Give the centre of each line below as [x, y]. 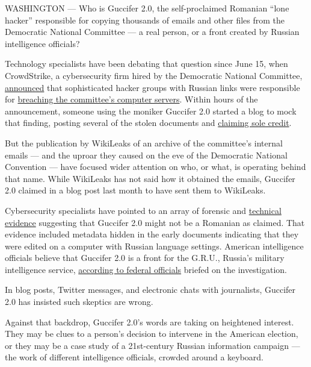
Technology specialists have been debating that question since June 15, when [146, 64]
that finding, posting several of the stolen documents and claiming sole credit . [148, 123]
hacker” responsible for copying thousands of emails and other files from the [145, 20]
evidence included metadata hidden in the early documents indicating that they [152, 234]
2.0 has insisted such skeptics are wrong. [79, 302]
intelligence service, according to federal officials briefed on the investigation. [146, 269]
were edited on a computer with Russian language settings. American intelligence [154, 246]
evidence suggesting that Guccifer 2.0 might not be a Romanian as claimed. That [155, 222]
